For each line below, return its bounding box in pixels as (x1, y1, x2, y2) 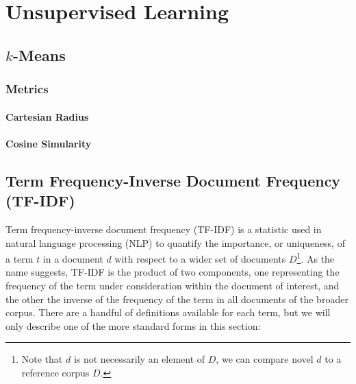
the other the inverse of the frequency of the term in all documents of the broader (5, 291, 348, 306)
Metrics (5, 80, 49, 97)
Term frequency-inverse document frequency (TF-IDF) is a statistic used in (5, 221, 322, 236)
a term (5, 251, 34, 265)
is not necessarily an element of (73, 352, 205, 366)
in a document (42, 251, 103, 265)
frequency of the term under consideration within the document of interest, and (5, 278, 340, 292)
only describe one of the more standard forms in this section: (5, 318, 261, 333)
